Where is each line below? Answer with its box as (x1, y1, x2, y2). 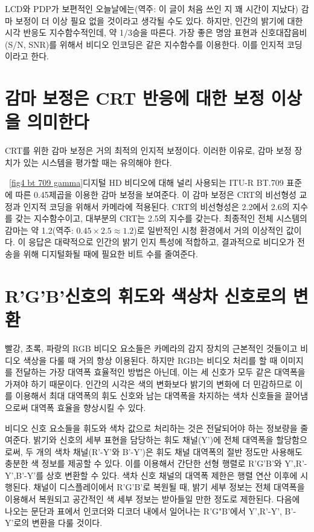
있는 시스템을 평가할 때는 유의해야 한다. (23, 156, 172, 168)
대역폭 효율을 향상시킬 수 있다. (31, 401, 146, 413)
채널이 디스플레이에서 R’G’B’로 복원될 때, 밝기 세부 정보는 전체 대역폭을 (33, 481, 305, 493)
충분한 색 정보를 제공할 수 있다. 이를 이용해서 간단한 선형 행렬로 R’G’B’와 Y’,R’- (5, 457, 307, 470)
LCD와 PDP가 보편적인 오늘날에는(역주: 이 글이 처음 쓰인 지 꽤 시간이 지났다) (5, 2, 299, 15)
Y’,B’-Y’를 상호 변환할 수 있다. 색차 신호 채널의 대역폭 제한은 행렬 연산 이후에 (5, 468, 298, 481)
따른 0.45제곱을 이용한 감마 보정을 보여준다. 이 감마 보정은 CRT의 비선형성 (15, 188, 296, 201)
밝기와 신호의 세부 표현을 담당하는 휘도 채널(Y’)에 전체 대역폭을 (33, 433, 274, 446)
